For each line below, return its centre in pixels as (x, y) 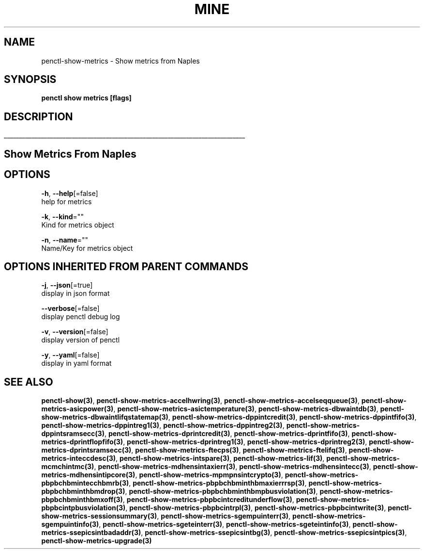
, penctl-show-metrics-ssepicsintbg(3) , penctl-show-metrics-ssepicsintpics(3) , (274, 533)
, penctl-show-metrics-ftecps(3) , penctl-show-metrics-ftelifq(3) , (239, 450)
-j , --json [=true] (67, 285)
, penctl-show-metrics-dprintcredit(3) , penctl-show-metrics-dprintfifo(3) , (227, 434)
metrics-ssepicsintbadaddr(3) (91, 533)
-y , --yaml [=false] (70, 355)
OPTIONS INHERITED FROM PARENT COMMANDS (126, 266)
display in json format (76, 293)
